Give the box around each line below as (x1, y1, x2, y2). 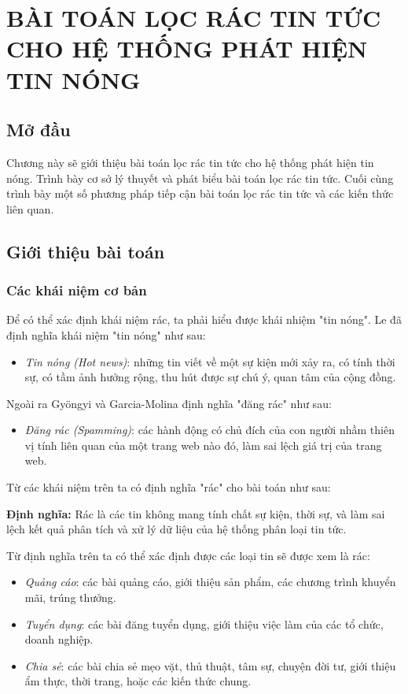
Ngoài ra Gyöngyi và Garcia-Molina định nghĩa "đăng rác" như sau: (6, 395, 332, 411)
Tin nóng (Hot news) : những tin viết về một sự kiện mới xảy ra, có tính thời (24, 353, 395, 369)
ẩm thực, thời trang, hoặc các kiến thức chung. (24, 673, 252, 689)
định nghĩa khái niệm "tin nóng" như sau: (6, 326, 206, 343)
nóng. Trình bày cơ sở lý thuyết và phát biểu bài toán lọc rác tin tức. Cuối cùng (6, 169, 394, 186)
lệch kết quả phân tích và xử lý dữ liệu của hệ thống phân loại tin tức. (6, 521, 347, 537)
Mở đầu (6, 117, 71, 142)
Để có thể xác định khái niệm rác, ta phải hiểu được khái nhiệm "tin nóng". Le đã (6, 311, 402, 328)
